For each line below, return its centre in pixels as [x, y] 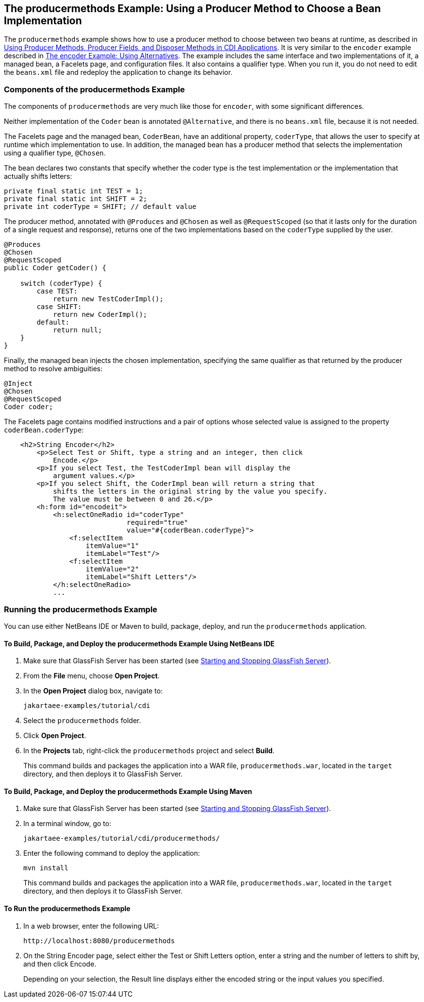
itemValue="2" [112, 569]
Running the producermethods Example [81, 609]
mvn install [46, 868]
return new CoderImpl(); [100, 315]
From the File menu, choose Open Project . [92, 676]
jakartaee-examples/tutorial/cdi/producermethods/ [122, 838]
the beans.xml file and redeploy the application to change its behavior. [118, 72]
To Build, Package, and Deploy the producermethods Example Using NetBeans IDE [139, 643]
